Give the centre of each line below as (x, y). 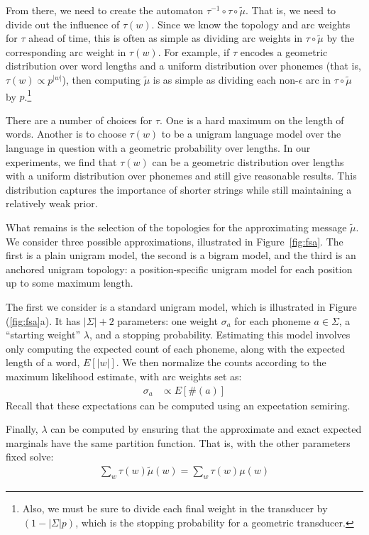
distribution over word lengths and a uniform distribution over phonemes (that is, (183, 66)
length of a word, (43, 362)
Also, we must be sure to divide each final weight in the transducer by (175, 508)
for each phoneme (272, 320)
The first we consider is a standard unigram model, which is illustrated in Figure (181, 306)
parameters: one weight (168, 320)
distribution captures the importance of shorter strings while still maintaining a (179, 189)
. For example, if (194, 51)
